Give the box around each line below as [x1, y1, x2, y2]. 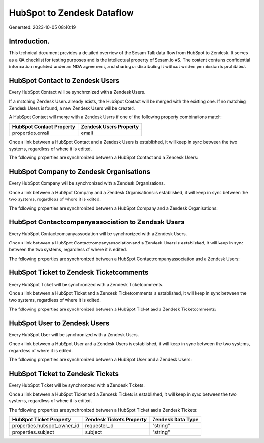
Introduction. [9, 37, 50, 45]
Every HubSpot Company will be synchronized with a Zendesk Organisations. [9, 180, 165, 186]
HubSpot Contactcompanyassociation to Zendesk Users [9, 218, 185, 226]
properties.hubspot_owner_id [12, 422, 80, 429]
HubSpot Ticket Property [12, 416, 71, 423]
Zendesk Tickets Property [85, 416, 147, 423]
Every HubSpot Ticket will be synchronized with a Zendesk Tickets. [9, 382, 145, 388]
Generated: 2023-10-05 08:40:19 [9, 24, 76, 30]
